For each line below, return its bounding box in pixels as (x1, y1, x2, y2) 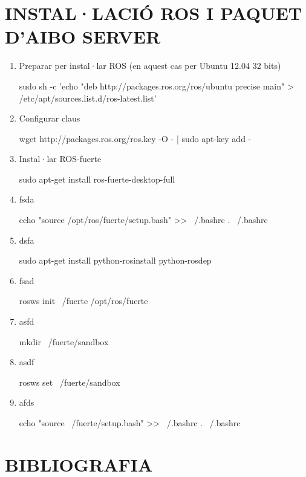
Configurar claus (19, 112, 80, 125)
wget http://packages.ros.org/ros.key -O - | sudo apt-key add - (19, 132, 252, 144)
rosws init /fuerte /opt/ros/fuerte (19, 294, 148, 307)
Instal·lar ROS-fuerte (19, 152, 102, 165)
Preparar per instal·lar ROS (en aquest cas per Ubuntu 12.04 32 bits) (19, 59, 281, 72)
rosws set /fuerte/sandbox (19, 375, 120, 388)
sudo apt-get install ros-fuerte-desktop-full (19, 172, 175, 185)
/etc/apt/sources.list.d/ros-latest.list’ (19, 91, 157, 104)
